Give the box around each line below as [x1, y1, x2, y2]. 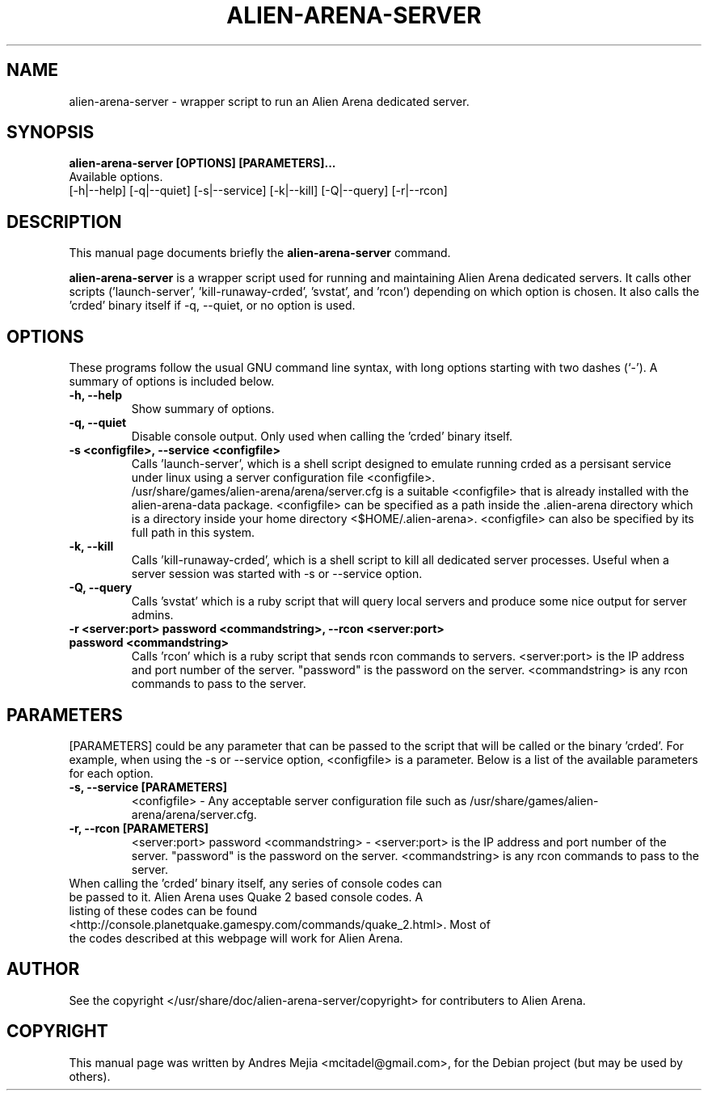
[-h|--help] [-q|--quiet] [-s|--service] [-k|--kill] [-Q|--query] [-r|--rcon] [69, 184, 448, 198]
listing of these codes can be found [69, 903, 257, 918]
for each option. [69, 766, 154, 780]
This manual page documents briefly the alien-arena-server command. [69, 246, 451, 260]
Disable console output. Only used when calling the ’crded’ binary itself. [131, 429, 513, 444]
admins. [131, 608, 174, 622]
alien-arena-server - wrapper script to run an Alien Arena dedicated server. [69, 94, 470, 108]
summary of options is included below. [69, 374, 275, 389]
